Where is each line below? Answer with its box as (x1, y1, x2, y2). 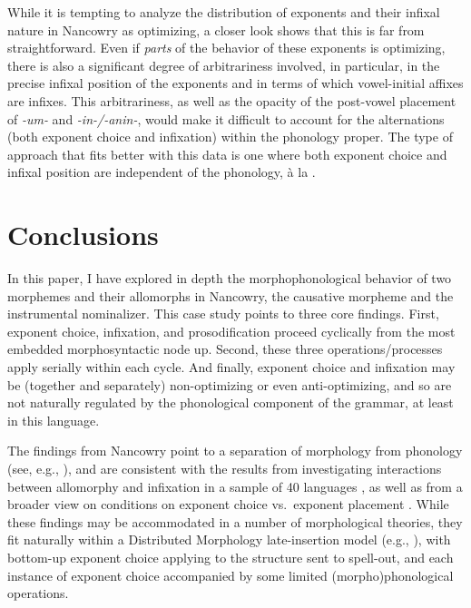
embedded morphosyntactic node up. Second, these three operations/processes (7, 339, 443, 358)
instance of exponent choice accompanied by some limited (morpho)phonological (7, 565, 454, 584)
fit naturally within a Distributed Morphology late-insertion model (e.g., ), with (7, 530, 451, 549)
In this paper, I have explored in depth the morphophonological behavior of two (7, 269, 452, 288)
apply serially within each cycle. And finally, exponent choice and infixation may (7, 358, 456, 377)
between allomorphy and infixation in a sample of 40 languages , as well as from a (7, 476, 463, 495)
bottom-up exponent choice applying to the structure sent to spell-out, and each (7, 547, 454, 566)
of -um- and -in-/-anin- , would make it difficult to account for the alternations (7, 109, 445, 128)
